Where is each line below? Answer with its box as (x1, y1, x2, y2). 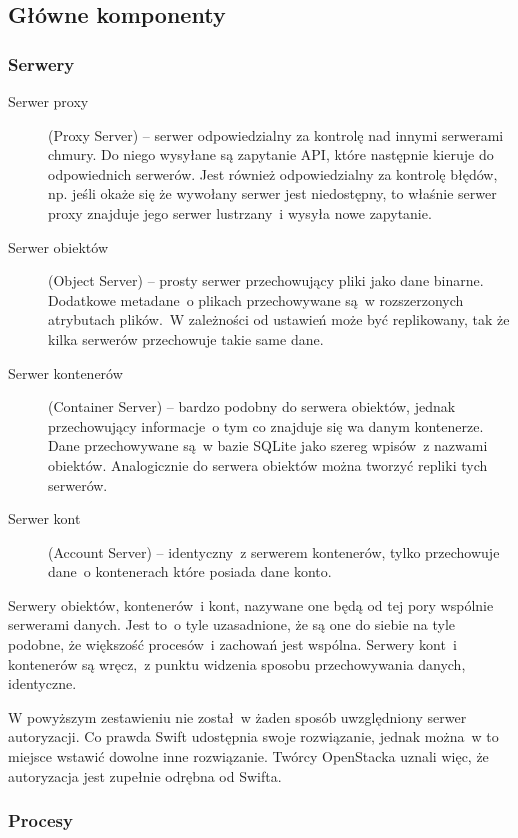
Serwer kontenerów (8, 362, 123, 383)
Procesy (8, 808, 73, 833)
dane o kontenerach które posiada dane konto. (48, 561, 332, 582)
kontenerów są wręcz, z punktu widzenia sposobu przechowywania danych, (8, 653, 466, 674)
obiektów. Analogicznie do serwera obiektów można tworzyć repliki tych (48, 454, 488, 475)
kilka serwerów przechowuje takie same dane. (48, 328, 324, 349)
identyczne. (8, 673, 77, 694)
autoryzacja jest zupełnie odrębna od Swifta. (8, 765, 282, 786)
